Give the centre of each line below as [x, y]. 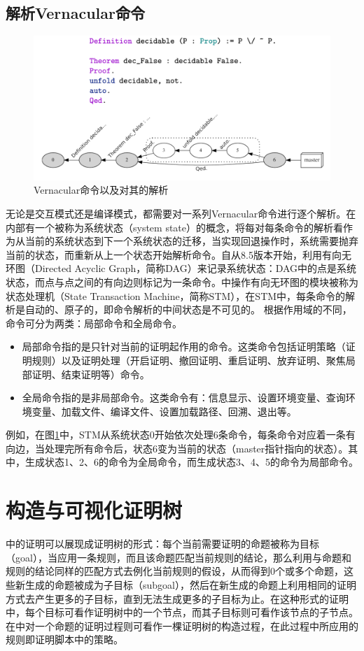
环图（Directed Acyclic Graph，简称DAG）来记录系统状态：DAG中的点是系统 [181, 268]
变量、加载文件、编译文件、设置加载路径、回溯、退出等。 [164, 411]
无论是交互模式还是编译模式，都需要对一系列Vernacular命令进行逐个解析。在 [181, 213]
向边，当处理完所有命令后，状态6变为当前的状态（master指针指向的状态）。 [177, 448]
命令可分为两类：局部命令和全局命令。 [94, 323]
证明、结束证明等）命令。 [91, 374]
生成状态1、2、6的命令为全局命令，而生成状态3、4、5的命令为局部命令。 [191, 462]
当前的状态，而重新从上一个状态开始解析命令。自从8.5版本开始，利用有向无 [178, 254]
